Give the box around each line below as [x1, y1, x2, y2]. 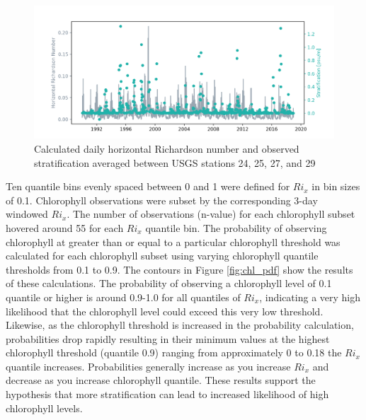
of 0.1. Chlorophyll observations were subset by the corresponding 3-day [6, 192, 318, 207]
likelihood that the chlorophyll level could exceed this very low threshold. [6, 303, 324, 318]
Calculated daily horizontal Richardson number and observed [34, 141, 299, 156]
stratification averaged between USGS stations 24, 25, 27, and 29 [34, 155, 316, 170]
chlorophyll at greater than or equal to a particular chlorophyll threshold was [6, 234, 341, 249]
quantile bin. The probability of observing [145, 220, 327, 235]
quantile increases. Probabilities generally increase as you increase [6, 358, 291, 373]
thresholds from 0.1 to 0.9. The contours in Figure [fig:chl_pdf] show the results [6, 262, 353, 276]
